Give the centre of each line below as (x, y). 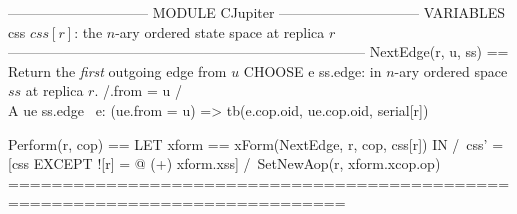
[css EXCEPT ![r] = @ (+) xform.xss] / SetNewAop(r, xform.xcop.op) (224, 163)
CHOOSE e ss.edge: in (312, 70)
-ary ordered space (451, 70)
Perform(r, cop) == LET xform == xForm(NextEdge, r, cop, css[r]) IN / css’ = (256, 143)
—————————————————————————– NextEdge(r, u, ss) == (258, 51)
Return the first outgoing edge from (117, 70)
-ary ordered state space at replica (220, 31)
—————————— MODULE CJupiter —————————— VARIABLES (257, 12)
